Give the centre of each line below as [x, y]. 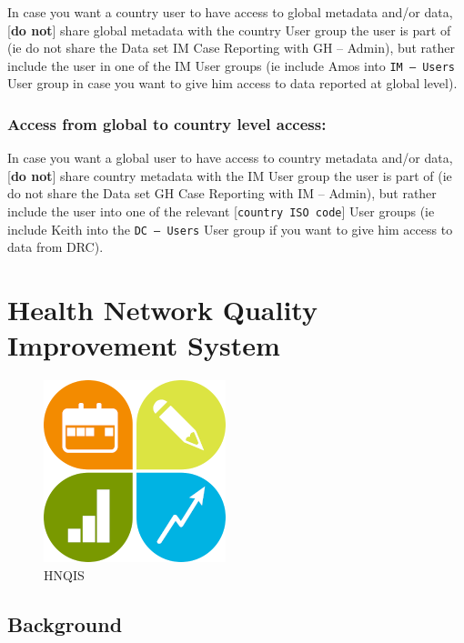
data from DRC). [55, 247]
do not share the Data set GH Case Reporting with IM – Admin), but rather [222, 193]
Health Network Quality [162, 310]
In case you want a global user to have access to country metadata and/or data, [230, 158]
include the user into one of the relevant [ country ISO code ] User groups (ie [221, 211]
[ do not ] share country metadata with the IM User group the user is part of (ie [230, 175]
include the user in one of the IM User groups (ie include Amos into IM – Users [231, 65]
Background [65, 623]
